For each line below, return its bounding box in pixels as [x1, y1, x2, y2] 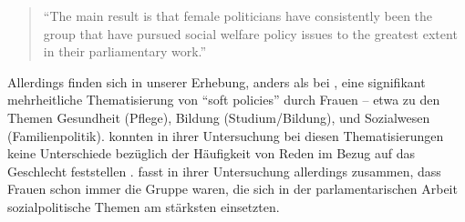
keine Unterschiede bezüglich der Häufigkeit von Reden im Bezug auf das [7, 144, 416, 163]
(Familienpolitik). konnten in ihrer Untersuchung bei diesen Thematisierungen [7, 126, 444, 145]
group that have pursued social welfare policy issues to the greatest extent [43, 24, 458, 43]
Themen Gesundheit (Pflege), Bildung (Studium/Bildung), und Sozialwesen [7, 107, 430, 126]
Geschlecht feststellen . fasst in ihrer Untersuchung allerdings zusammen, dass [7, 161, 441, 180]
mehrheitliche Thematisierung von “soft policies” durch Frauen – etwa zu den [7, 90, 440, 109]
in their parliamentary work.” [43, 42, 207, 61]
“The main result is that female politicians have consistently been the [43, 6, 433, 25]
